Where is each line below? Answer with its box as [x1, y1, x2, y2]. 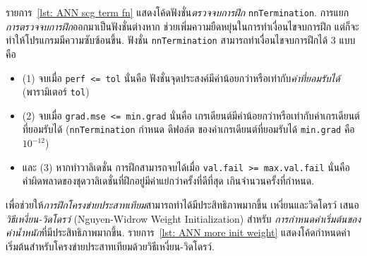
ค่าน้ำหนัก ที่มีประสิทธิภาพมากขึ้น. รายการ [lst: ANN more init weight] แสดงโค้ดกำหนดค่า [6, 225, 351, 240]
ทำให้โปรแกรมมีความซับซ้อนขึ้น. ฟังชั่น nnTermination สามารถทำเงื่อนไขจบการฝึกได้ [6, 33, 328, 47]
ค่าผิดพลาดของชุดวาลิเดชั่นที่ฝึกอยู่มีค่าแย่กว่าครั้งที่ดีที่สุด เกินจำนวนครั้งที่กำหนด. [22, 173, 315, 188]
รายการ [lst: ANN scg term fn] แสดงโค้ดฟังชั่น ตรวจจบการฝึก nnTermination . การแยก [6, 5, 349, 19]
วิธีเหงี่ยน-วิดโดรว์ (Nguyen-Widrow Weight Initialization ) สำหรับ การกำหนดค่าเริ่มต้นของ [6, 211, 361, 226]
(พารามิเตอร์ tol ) [22, 84, 90, 99]
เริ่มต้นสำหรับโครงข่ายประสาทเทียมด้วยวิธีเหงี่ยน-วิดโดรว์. [6, 238, 215, 253]
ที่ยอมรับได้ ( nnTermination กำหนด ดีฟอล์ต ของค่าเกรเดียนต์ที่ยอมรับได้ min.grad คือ [22, 122, 355, 136]
